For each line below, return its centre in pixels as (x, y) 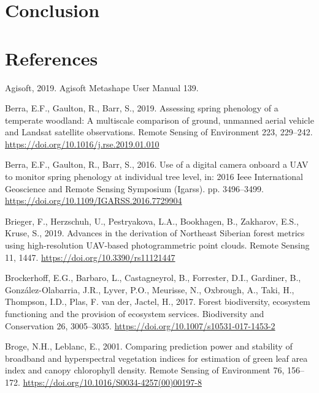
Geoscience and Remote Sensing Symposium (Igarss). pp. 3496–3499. (134, 188)
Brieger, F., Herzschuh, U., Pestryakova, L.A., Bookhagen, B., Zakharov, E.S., (152, 221)
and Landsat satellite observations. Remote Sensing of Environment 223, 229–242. (159, 132)
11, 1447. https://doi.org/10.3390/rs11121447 (90, 257)
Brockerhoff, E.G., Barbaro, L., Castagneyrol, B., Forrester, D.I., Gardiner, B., (153, 278)
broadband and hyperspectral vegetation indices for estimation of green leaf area (156, 358)
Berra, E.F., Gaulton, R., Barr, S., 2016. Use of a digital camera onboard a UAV (157, 164)
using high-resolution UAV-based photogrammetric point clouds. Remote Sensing (157, 245)
